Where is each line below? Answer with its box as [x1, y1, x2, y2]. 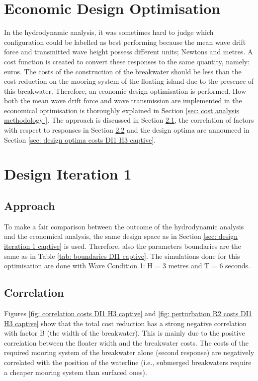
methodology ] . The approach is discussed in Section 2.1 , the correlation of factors [4, 115, 254, 125]
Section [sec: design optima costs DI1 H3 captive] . [4, 134, 156, 145]
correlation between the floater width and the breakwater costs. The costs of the [4, 337, 249, 348]
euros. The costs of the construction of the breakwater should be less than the [4, 66, 242, 76]
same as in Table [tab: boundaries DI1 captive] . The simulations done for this [4, 250, 240, 261]
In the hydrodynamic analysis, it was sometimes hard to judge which [4, 27, 214, 37]
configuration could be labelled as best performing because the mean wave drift [4, 36, 246, 47]
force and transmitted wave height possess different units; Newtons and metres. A [4, 46, 253, 57]
